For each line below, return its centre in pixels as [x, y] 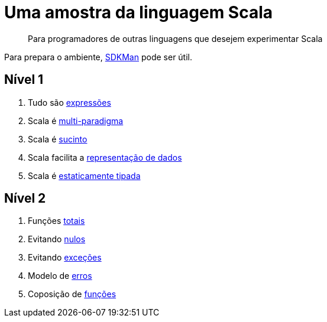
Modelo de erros [60, 276]
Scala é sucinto [58, 139]
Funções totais [56, 221]
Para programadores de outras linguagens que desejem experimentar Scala [175, 38]
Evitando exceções [65, 258]
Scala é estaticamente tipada [84, 175]
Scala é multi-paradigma [76, 121]
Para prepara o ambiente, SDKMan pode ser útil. [98, 57]
